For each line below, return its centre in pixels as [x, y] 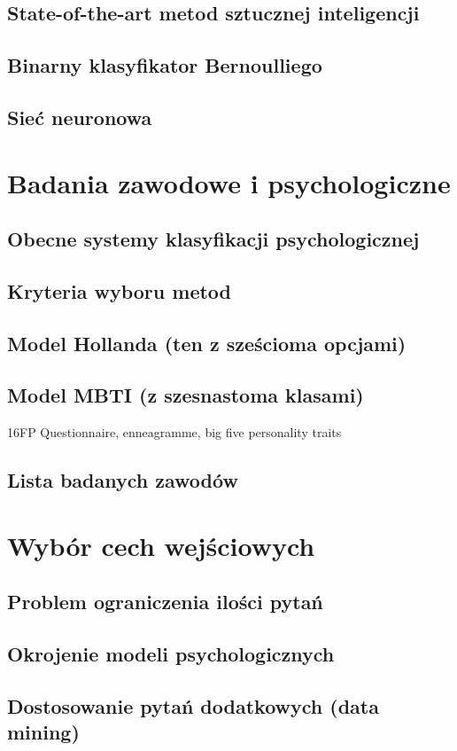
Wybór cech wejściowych [161, 545]
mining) [43, 732]
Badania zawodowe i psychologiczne [229, 182]
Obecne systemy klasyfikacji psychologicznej [213, 239]
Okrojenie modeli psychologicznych [171, 654]
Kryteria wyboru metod [120, 290]
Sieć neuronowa [80, 117]
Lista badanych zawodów [123, 480]
